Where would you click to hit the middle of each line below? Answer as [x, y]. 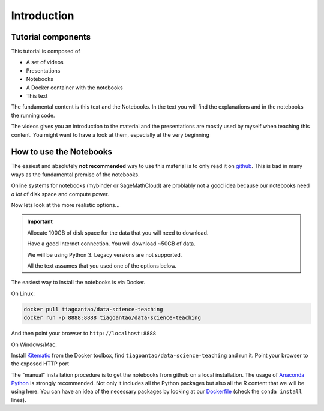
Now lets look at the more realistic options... [65, 205]
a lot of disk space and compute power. [60, 194]
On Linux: [23, 293]
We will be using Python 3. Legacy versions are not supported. [105, 254]
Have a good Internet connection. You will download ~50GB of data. [111, 244]
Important [40, 221]
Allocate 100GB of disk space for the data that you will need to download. [118, 232]
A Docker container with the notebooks [74, 88]
